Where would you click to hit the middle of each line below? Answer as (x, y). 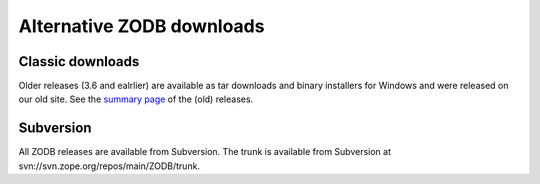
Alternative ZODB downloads (141, 26)
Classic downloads (79, 61)
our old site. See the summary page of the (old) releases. (136, 99)
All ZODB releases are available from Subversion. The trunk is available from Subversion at (205, 152)
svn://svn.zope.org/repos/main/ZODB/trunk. (109, 166)
